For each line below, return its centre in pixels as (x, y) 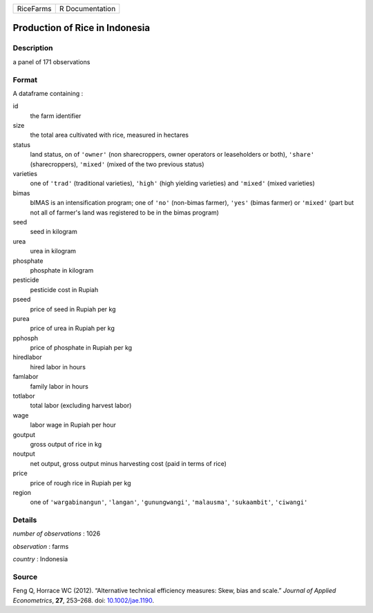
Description (33, 48)
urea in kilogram (53, 251)
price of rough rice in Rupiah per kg (80, 483)
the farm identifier (56, 116)
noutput (24, 454)
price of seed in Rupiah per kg (73, 309)
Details (25, 520)
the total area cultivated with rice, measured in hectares (109, 135)
